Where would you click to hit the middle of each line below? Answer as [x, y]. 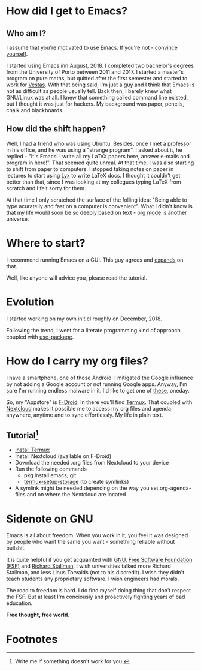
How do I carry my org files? [77, 361]
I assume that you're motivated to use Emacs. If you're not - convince [92, 47]
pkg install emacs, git [50, 475]
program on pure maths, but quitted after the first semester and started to [97, 78]
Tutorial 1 [22, 435]
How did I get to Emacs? [67, 11]
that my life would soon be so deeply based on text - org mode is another [97, 212]
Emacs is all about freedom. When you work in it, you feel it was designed [97, 535]
